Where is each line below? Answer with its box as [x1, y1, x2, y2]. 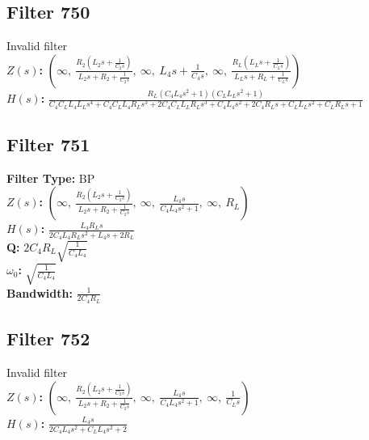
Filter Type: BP [6, 169, 95, 186]
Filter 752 [6, 326, 90, 351]
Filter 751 [6, 132, 90, 157]
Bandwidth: [6, 284, 73, 301]
